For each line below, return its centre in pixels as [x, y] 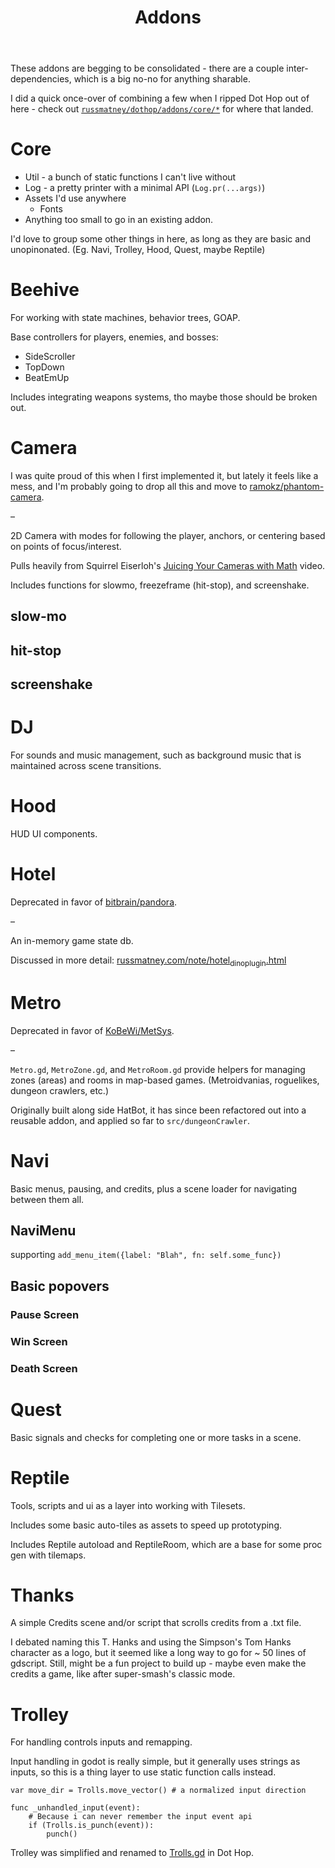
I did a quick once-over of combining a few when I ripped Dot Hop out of [160, 98]
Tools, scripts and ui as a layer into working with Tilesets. [128, 1505]
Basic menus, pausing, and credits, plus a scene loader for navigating [153, 1188]
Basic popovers [60, 1286]
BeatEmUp [47, 378]
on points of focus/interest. [66, 546]
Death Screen [44, 1368]
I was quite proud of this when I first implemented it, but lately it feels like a [164, 475]
